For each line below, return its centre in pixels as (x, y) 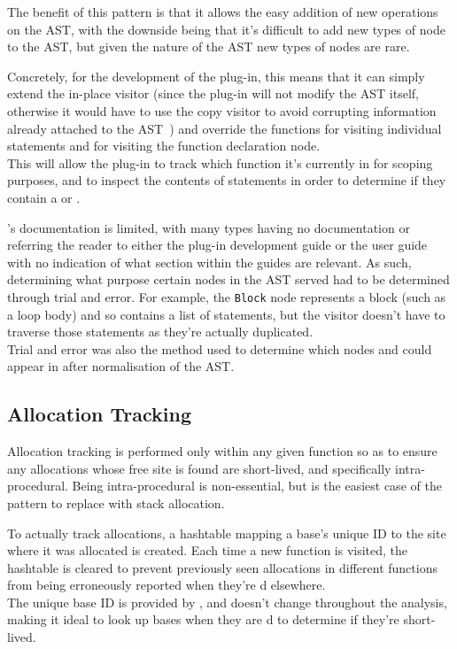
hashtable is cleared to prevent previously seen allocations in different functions (222, 567)
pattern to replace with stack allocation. (116, 502)
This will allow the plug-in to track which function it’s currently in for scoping (220, 162)
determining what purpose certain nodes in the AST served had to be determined (228, 279)
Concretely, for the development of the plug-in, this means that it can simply (216, 76)
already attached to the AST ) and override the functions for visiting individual (225, 128)
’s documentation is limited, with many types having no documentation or (209, 227)
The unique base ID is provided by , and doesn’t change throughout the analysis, (227, 602)
